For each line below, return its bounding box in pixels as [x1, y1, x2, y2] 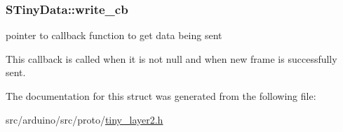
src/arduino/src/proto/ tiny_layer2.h [6, 112, 163, 126]
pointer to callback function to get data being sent [6, 28, 222, 43]
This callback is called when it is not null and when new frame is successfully [6, 51, 337, 66]
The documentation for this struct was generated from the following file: [6, 89, 316, 103]
